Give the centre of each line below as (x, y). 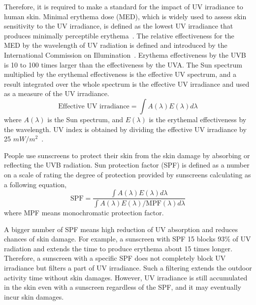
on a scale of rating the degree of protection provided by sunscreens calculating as (128, 174)
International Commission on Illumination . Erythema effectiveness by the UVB (125, 54)
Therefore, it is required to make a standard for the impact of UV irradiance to (124, 6)
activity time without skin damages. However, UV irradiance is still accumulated (126, 277)
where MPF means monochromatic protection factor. (84, 212)
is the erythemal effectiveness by (198, 119)
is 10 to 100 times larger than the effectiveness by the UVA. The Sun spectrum (123, 64)
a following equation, (35, 184)
